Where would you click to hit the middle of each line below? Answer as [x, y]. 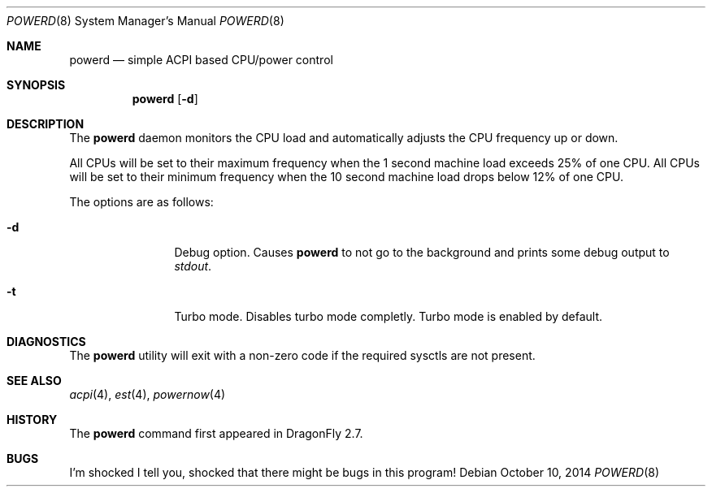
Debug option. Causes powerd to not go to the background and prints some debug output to [422, 252]
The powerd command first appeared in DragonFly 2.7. [216, 433]
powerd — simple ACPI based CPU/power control [201, 60]
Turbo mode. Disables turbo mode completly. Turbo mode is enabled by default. [389, 316]
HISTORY [32, 419]
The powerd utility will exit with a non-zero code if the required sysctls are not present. [302, 355]
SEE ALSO [34, 381]
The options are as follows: [141, 202]
